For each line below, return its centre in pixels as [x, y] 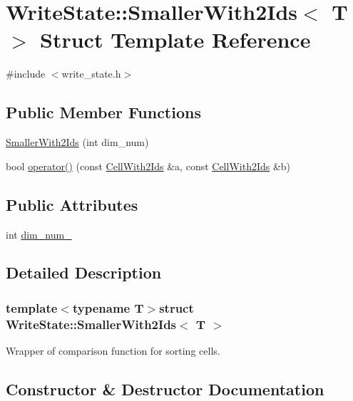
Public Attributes [72, 204]
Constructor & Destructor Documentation [165, 389]
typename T [108, 307]
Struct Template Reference [175, 40]
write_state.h [91, 74]
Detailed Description [84, 272]
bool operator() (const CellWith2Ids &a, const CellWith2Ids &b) [148, 166]
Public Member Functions [103, 112]
